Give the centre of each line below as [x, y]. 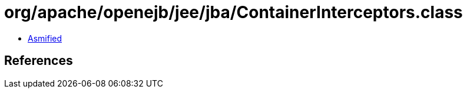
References [39, 61]
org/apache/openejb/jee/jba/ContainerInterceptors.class [233, 12]
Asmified [45, 38]
